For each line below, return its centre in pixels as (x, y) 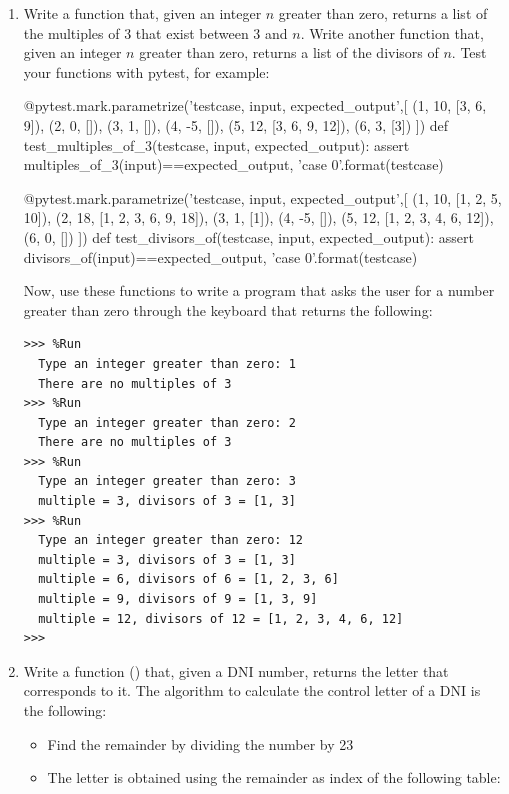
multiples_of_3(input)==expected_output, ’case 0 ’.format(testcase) (233, 164)
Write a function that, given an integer (142, 13)
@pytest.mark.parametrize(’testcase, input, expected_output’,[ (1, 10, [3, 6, (255, 105)
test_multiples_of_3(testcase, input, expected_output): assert (216, 144)
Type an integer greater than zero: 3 (167, 481)
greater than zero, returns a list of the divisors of (289, 52)
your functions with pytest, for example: (146, 71)
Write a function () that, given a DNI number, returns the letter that (236, 670)
